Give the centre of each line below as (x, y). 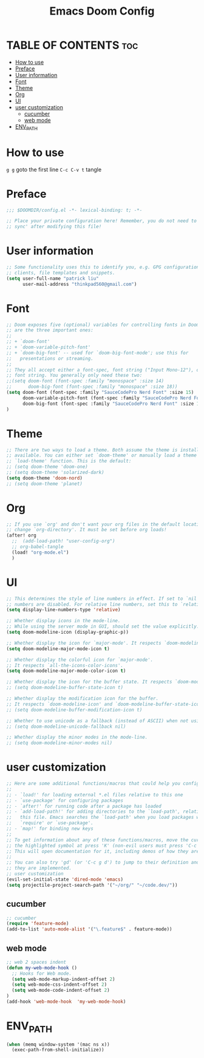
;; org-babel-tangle (38, 547)
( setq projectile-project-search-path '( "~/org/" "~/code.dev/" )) (92, 885)
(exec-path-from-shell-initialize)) (58, 1050)
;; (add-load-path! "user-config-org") (63, 541)
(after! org (21, 535)
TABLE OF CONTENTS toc (72, 45)
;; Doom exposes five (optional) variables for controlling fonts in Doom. (104, 325)
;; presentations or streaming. (50, 358)
